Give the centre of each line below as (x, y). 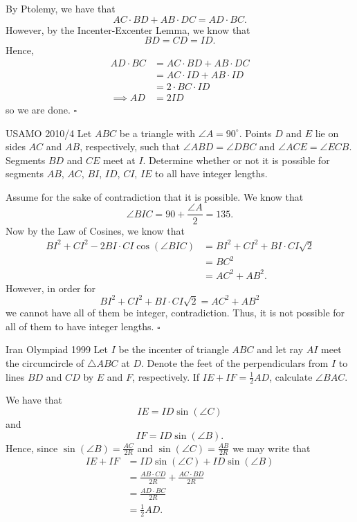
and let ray (280, 349)
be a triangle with (157, 133)
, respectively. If (166, 376)
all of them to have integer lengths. (80, 326)
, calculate (291, 376)
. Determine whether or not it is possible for (236, 160)
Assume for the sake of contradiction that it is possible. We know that (155, 196)
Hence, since (32, 448)
